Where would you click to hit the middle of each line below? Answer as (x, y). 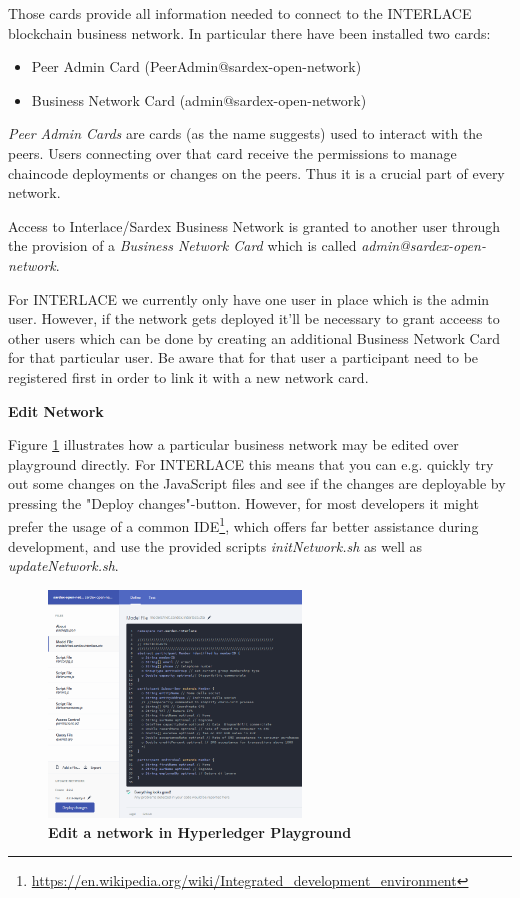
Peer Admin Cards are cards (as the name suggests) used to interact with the (245, 133)
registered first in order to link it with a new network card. (188, 376)
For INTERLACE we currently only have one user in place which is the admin (249, 298)
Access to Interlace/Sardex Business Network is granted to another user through (254, 225)
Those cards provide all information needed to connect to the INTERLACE (240, 13)
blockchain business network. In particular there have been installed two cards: (249, 32)
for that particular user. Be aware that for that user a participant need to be (243, 357)
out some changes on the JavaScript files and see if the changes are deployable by (257, 483)
